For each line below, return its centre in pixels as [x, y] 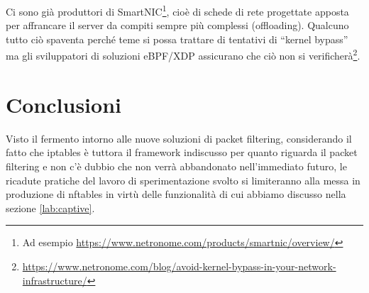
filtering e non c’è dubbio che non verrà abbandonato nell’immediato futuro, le [176, 166]
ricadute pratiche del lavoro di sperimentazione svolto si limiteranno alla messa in [183, 180]
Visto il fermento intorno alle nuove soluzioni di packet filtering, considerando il [179, 138]
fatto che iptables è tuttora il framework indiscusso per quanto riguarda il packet [182, 152]
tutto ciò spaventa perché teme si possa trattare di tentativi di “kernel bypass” [177, 39]
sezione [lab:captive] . [50, 208]
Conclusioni [64, 104]
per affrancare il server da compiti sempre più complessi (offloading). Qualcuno [177, 25]
